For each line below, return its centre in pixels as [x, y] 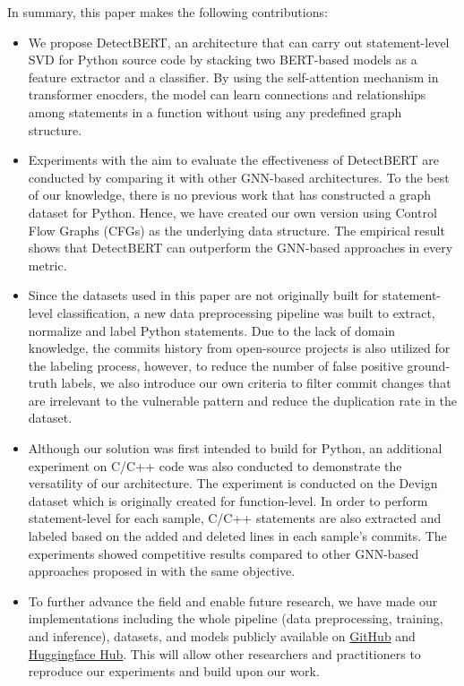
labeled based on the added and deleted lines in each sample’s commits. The [237, 536]
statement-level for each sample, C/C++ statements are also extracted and [235, 518]
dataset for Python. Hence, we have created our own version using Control [232, 212]
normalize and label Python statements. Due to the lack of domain [212, 330]
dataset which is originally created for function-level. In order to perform [228, 500]
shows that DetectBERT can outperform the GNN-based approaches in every [241, 248]
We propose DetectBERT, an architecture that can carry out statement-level [239, 42]
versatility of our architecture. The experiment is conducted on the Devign [233, 483]
